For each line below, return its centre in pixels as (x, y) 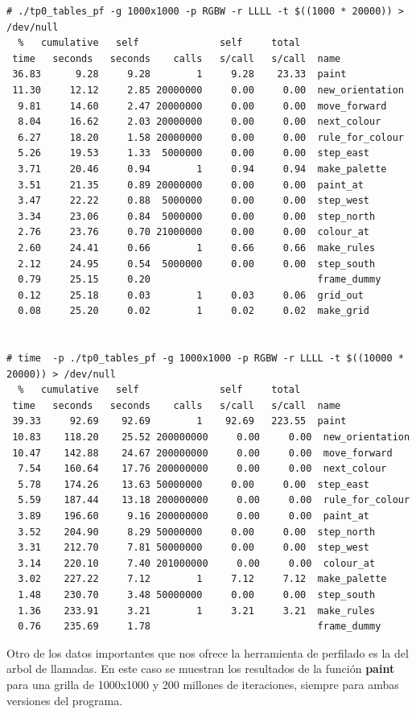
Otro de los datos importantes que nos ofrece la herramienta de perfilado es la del (208, 652)
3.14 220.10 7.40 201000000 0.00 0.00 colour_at (197, 563)
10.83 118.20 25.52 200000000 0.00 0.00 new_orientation (211, 437)
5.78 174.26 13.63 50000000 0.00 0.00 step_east (194, 484)
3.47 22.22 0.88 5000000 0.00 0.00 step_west (194, 201)
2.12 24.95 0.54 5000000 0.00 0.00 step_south (197, 264)
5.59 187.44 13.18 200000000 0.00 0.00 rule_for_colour (214, 500)
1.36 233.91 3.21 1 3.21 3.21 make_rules (197, 611)
